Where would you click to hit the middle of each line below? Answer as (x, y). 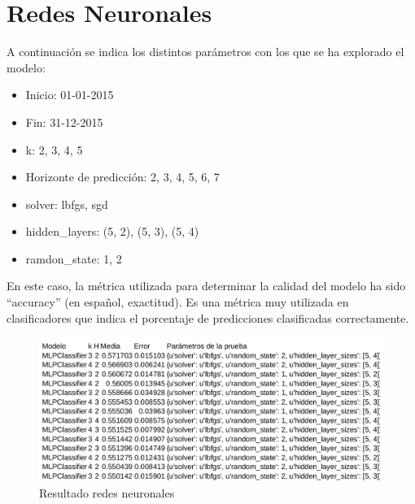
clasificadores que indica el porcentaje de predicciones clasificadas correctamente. (208, 317)
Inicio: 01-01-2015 (70, 95)
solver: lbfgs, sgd (67, 204)
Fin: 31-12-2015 (64, 122)
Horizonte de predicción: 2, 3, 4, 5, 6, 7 (122, 177)
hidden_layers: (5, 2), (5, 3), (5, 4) (112, 231)
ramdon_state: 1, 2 (74, 258)
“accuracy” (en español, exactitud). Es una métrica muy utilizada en (178, 302)
